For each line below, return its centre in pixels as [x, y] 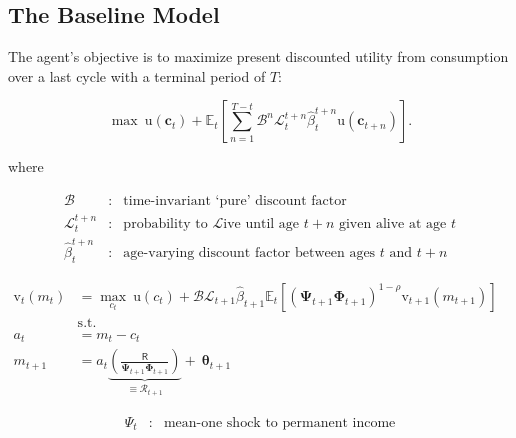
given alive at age [392, 223]
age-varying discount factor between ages [249, 253]
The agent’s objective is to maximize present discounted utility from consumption [258, 56]
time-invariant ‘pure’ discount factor [235, 201]
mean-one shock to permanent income [279, 422]
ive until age [261, 223]
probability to [165, 223]
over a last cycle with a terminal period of [137, 75]
